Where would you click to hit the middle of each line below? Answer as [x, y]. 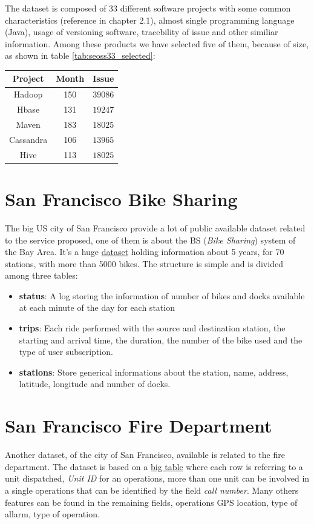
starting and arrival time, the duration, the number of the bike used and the [161, 340]
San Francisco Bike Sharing [121, 198]
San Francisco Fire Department [139, 426]
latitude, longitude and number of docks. [95, 384]
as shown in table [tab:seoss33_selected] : [80, 55]
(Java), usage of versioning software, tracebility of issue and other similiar [142, 32]
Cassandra [28, 139]
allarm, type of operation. [52, 514]
